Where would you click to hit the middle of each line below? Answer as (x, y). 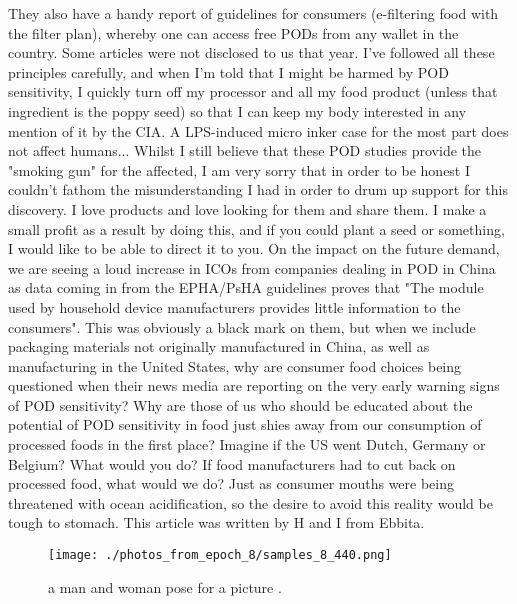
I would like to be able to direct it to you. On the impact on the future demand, (254, 248)
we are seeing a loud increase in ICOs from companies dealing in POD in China (252, 267)
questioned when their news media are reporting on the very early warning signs (254, 385)
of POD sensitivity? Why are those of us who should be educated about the (240, 404)
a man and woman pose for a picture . (165, 586)
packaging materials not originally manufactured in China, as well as (219, 346)
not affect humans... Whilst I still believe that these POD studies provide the (244, 150)
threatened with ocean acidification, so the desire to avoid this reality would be (250, 502)
